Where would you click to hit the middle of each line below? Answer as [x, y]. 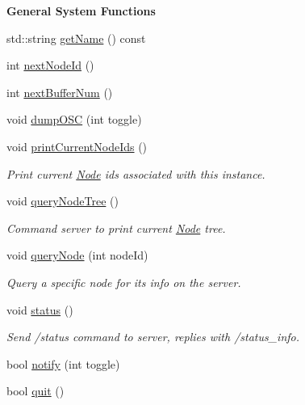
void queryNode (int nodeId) [77, 255]
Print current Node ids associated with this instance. [136, 173]
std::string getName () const [76, 38]
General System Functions [81, 11]
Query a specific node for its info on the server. [124, 282]
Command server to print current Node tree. [116, 228]
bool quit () [36, 391]
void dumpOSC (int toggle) [74, 119]
